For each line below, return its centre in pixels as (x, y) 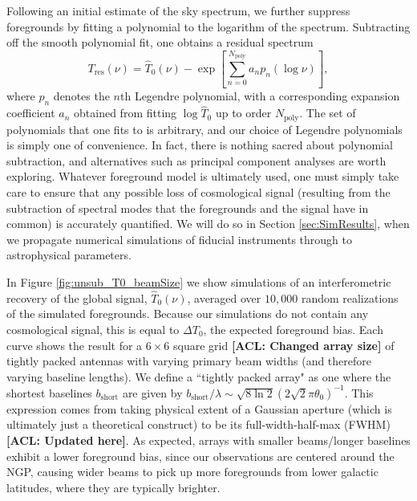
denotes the (81, 96)
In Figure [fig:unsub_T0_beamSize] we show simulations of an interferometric (199, 282)
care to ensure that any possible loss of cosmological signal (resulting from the (198, 192)
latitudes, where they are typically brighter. (113, 487)
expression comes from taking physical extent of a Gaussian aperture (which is (199, 408)
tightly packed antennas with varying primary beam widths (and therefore (189, 361)
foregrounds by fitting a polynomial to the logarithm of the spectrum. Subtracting (208, 26)
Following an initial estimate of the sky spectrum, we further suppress (178, 10)
